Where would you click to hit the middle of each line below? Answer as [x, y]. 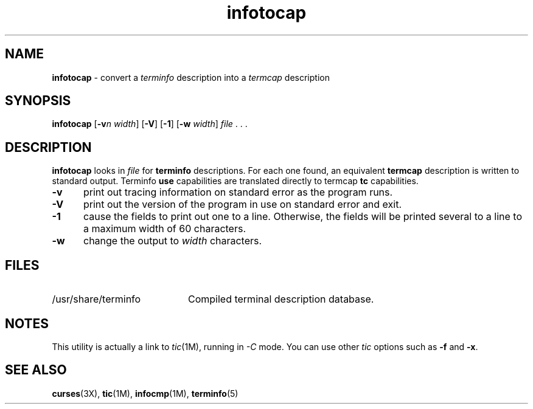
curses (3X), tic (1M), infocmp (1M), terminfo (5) [145, 393]
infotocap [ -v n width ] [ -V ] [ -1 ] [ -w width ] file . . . [150, 124]
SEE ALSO [36, 370]
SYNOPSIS [38, 101]
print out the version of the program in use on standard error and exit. [242, 204]
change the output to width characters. [172, 241]
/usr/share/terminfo [96, 299]
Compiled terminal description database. [281, 299]
